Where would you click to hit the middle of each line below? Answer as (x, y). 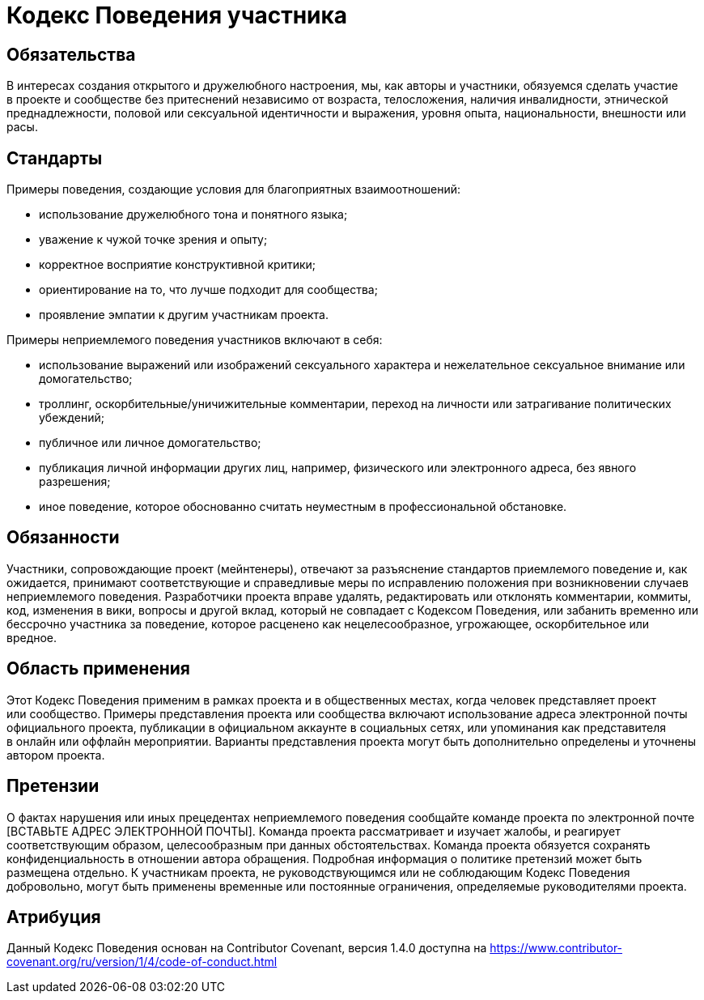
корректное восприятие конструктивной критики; (178, 265)
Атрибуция (54, 917)
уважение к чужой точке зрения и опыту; (153, 240)
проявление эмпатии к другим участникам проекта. (184, 315)
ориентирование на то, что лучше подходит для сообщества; (208, 290)
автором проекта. (56, 755)
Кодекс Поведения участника (177, 15)
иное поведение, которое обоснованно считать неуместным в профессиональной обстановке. (303, 507)
